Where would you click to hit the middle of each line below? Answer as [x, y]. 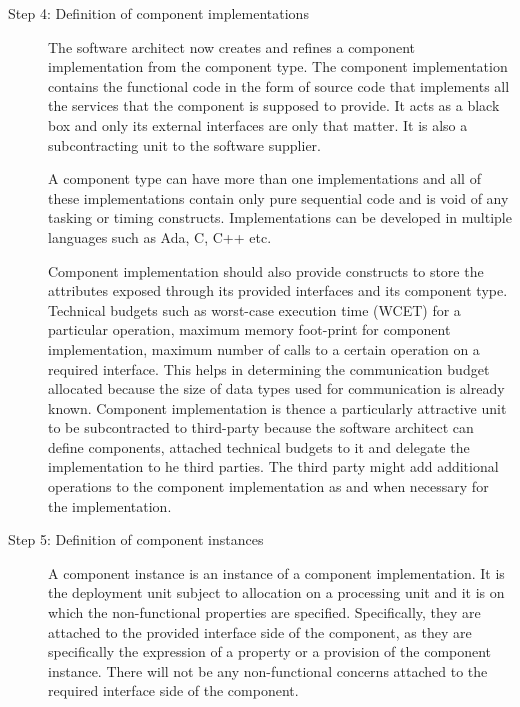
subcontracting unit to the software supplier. [184, 144]
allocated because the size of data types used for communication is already [276, 388]
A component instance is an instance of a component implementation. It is [276, 572]
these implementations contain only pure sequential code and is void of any [278, 197]
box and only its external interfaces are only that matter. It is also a [258, 124]
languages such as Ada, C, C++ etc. [160, 236]
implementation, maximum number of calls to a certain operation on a [264, 348]
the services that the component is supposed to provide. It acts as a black [274, 105]
